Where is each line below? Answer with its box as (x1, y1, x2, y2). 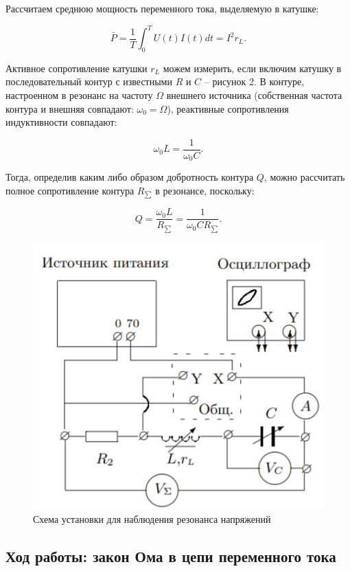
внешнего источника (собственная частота (166, 88, 342, 102)
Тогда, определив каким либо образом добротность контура (5, 170, 254, 184)
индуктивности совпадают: (5, 115, 117, 129)
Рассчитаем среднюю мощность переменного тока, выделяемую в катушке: (5, 1, 319, 15)
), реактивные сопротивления (167, 101, 289, 115)
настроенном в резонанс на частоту (5, 88, 153, 102)
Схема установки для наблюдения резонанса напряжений (33, 511, 271, 526)
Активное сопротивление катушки (5, 60, 148, 75)
